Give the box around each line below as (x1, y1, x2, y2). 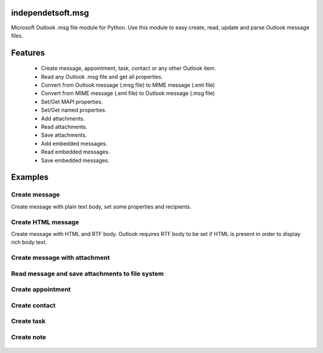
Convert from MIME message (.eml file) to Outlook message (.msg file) (41, 90, 215, 97)
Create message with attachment (11, 254, 110, 262)
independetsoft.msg (11, 8, 89, 18)
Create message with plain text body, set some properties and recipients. (11, 203, 191, 210)
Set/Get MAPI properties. (41, 98, 103, 105)
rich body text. (11, 239, 47, 246)
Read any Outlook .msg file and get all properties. (41, 73, 163, 80)
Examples (11, 172, 49, 182)
